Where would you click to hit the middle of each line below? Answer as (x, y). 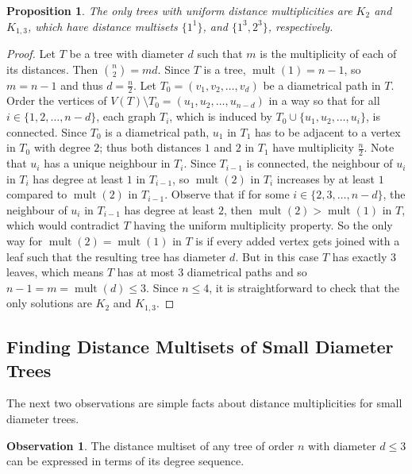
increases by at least (325, 178)
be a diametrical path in (322, 85)
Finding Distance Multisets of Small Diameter (200, 347)
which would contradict (63, 225)
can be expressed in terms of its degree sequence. (125, 461)
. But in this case (277, 256)
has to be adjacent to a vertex (328, 131)
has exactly (360, 256)
